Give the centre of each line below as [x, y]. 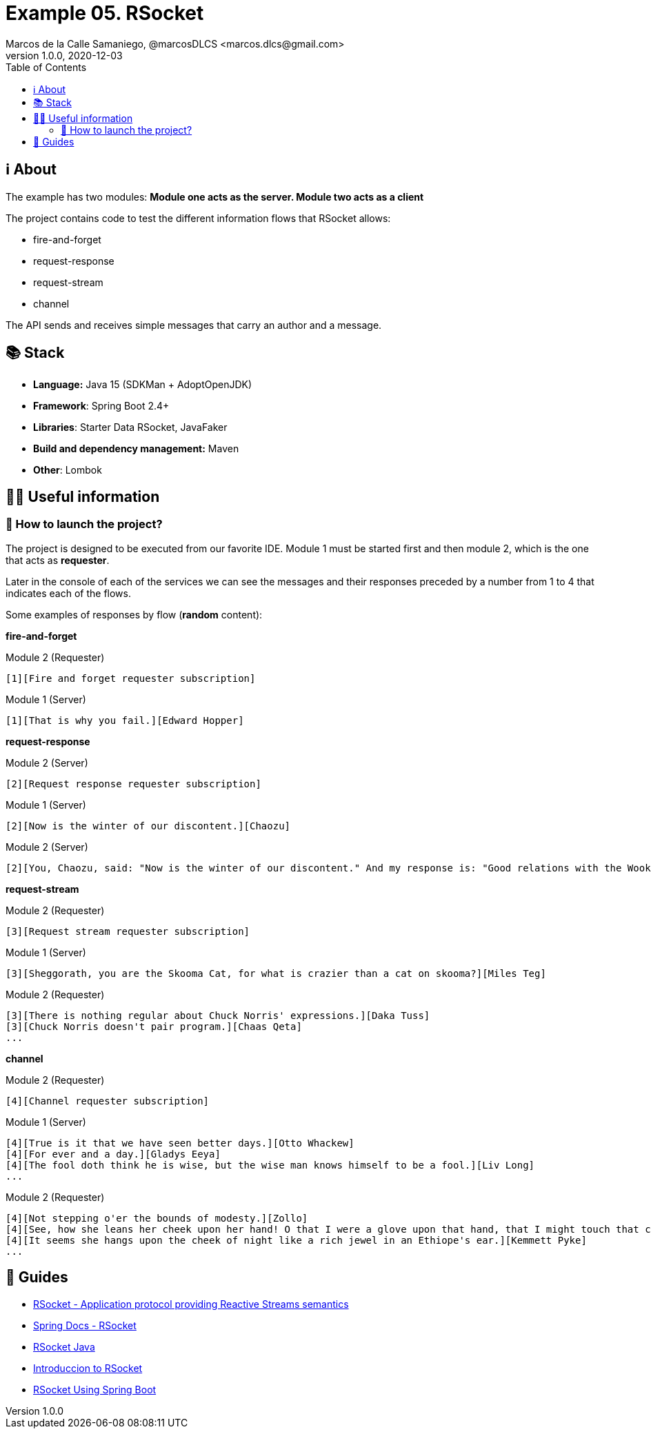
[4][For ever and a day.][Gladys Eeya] [113, 1154]
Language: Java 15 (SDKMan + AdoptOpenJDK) [143, 385]
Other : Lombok [68, 470]
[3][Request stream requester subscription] [128, 931]
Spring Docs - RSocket [85, 1325]
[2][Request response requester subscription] [133, 784]
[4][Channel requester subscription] [108, 1101]
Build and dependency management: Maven [136, 449]
